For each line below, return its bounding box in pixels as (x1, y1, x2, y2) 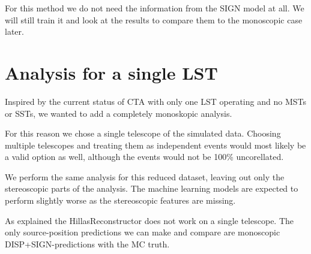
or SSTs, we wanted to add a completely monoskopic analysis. (5, 107, 232, 119)
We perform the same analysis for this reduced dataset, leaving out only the (5, 170, 285, 183)
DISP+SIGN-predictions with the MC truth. (5, 237, 170, 250)
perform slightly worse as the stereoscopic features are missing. (5, 194, 236, 207)
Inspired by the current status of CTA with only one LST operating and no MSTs (5, 95, 306, 107)
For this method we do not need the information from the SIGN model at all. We (5, 2, 304, 14)
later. (5, 25, 24, 38)
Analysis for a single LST (5, 60, 218, 84)
